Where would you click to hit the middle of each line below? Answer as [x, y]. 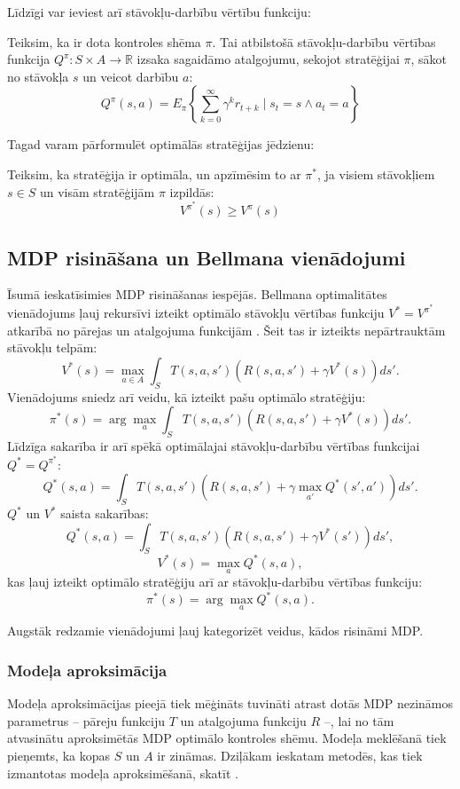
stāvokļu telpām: [52, 347]
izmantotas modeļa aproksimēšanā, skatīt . [123, 773]
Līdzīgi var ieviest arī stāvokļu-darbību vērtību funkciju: [159, 12]
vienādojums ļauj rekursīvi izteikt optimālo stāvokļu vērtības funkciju [196, 313]
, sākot [429, 59]
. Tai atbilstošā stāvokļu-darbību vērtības [324, 41]
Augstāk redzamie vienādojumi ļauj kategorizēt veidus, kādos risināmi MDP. [215, 631]
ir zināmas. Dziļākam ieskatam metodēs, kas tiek [290, 756]
